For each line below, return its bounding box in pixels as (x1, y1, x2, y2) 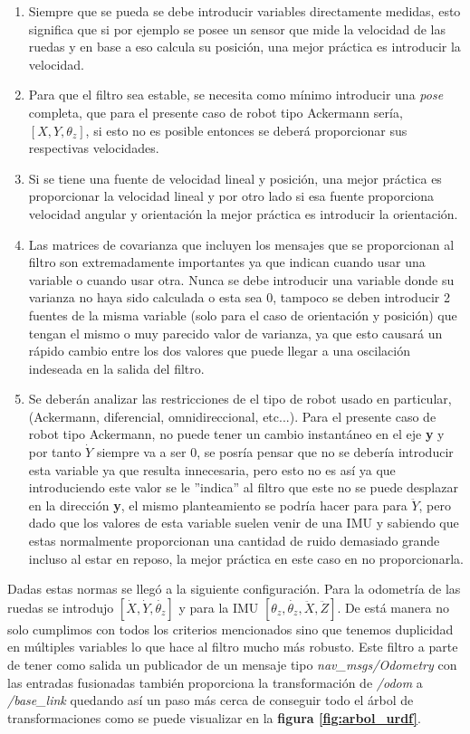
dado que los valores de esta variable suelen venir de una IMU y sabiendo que (28, 513, 459, 532)
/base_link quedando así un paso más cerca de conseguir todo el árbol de (7, 691, 414, 710)
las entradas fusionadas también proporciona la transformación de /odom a (7, 672, 423, 691)
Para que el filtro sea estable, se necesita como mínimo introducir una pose (28, 85, 444, 104)
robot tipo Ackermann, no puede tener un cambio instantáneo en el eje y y (28, 424, 445, 443)
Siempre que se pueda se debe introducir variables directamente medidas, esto (28, 2, 461, 20)
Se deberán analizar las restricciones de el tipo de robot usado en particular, (28, 389, 452, 408)
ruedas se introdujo (7, 597, 114, 616)
